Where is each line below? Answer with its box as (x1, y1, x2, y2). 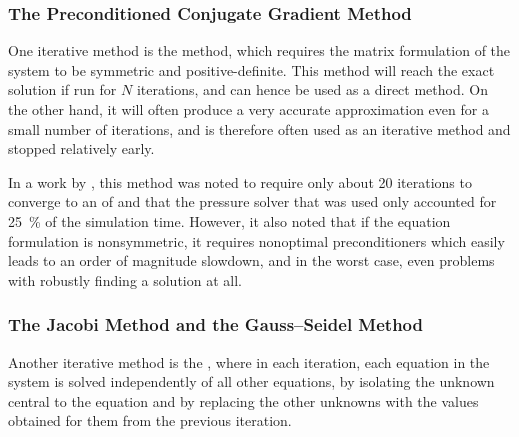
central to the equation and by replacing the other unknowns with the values (8, 390, 479, 411)
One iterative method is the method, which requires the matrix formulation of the (8, 40, 511, 61)
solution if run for (8, 79, 117, 100)
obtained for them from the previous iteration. (8, 410, 292, 431)
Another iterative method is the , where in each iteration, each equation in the (8, 351, 490, 372)
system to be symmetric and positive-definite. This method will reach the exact (8, 59, 495, 80)
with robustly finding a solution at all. (8, 269, 242, 290)
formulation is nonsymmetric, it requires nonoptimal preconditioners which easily (8, 230, 505, 251)
